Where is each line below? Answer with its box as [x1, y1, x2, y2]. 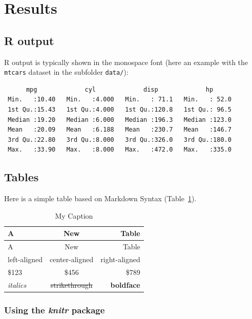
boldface [110, 279, 140, 290]
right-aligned [100, 254, 140, 265]
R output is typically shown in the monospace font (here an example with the [4, 56, 248, 67]
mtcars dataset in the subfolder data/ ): [4, 67, 129, 77]
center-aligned [50, 254, 94, 265]
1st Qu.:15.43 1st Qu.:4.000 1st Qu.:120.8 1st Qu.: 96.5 [8, 106, 232, 114]
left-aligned [8, 254, 43, 265]
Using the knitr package [4, 303, 105, 316]
